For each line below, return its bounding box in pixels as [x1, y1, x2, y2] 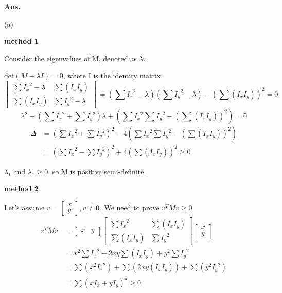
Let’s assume [4, 202, 45, 212]
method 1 [4, 35, 39, 46]
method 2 [4, 183, 39, 194]
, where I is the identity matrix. [63, 70, 163, 81]
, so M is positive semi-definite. [48, 166, 146, 176]
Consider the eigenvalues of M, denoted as [4, 52, 137, 63]
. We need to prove [99, 202, 160, 212]
